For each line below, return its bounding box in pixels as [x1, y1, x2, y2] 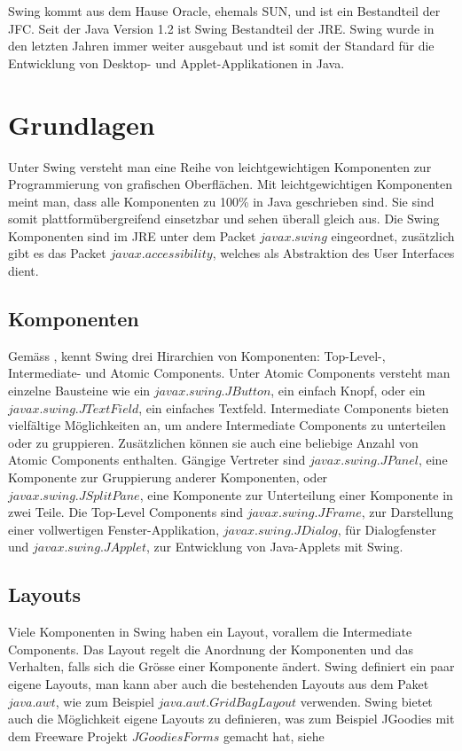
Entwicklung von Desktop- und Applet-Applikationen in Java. [8, 53, 345, 72]
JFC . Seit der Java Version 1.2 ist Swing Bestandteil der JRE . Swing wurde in [8, 19, 435, 37]
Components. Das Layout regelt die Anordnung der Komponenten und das [8, 639, 413, 658]
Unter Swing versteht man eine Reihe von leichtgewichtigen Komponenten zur [8, 157, 432, 176]
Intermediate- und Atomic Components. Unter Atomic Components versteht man [8, 364, 450, 382]
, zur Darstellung [361, 503, 454, 521]
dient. [8, 262, 39, 280]
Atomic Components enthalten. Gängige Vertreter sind [8, 450, 306, 469]
